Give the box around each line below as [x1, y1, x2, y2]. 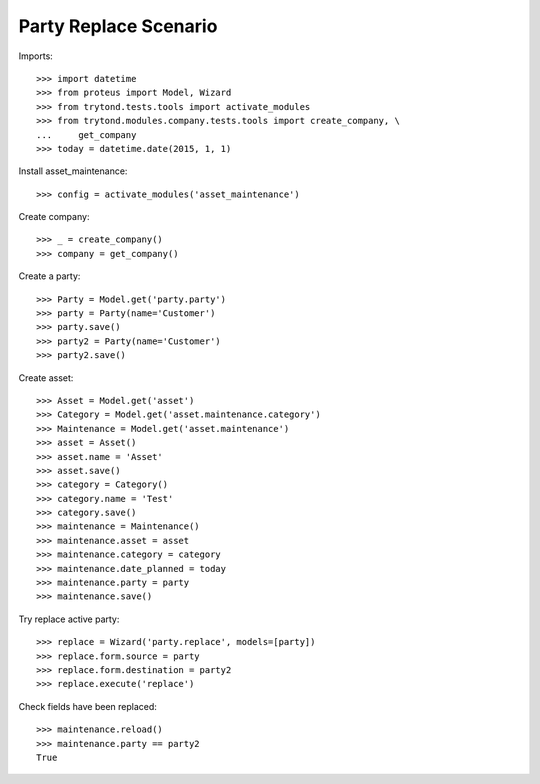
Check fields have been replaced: [18, 700, 157, 712]
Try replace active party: [18, 613, 120, 625]
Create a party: [18, 270, 81, 282]
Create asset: [18, 371, 74, 384]
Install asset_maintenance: [18, 165, 128, 177]
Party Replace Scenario [18, 15, 218, 37]
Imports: [18, 50, 54, 62]
